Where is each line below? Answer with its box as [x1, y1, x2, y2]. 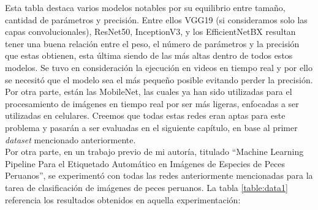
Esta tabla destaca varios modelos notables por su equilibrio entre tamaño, [5, 1, 286, 13]
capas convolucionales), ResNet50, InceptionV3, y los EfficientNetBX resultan [5, 25, 296, 38]
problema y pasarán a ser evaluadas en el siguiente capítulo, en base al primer [5, 121, 298, 133]
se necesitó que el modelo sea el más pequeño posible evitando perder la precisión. [5, 73, 313, 86]
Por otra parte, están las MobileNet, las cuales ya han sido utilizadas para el [5, 85, 292, 98]
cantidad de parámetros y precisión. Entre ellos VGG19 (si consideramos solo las [5, 13, 308, 26]
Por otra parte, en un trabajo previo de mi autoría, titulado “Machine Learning [5, 145, 304, 158]
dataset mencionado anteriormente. [5, 133, 136, 146]
